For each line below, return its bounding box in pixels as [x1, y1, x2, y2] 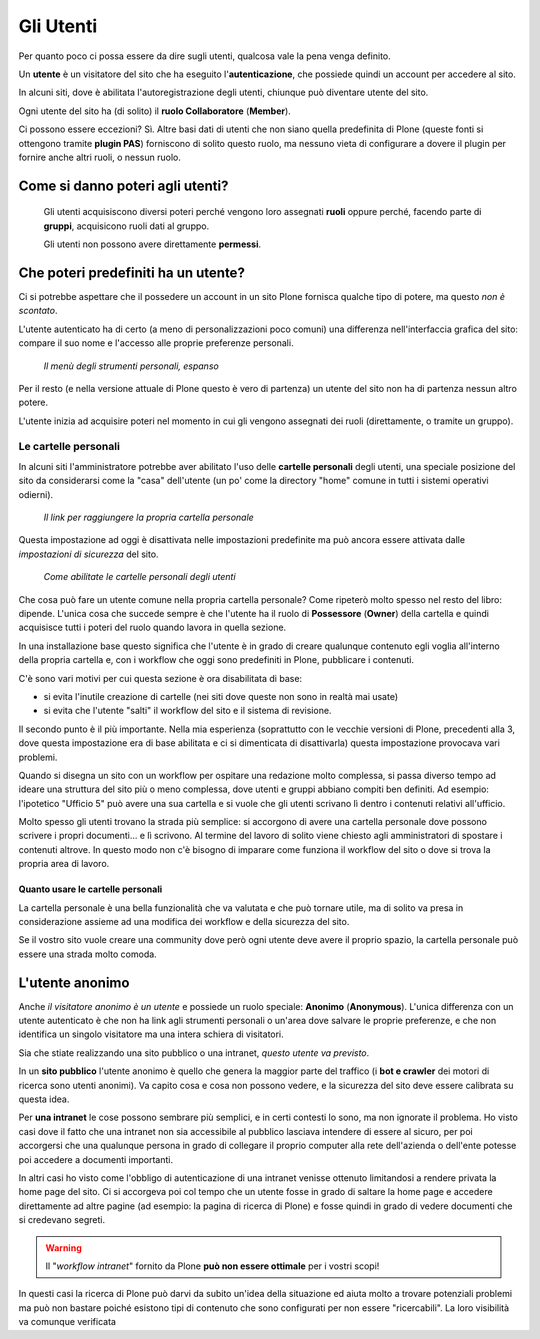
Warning [45, 1241, 82, 1254]
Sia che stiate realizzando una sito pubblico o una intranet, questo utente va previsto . [18, 1046, 370, 1059]
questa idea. [18, 1093, 70, 1105]
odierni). [18, 488, 54, 500]
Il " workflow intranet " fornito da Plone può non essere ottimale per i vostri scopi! [45, 1260, 380, 1272]
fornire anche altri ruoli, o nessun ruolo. [18, 151, 182, 163]
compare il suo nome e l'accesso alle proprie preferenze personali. [18, 337, 294, 349]
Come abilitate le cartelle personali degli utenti [43, 571, 236, 583]
